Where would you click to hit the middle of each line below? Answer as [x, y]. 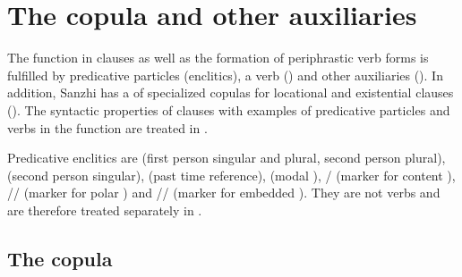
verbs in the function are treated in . [107, 127]
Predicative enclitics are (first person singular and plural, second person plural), [227, 158]
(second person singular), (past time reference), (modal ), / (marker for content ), [231, 175]
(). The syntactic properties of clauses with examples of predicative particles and [229, 109]
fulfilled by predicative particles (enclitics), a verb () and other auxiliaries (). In [225, 75]
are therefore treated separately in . [105, 210]
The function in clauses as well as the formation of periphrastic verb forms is [218, 58]
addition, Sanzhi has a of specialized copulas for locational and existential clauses [231, 92]
